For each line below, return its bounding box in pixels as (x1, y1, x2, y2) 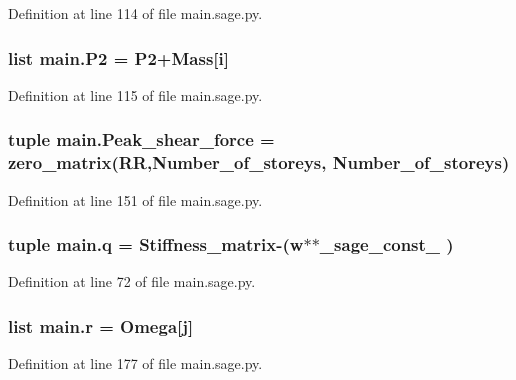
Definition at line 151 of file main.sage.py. (8, 189, 263, 210)
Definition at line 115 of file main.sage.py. (8, 84, 263, 105)
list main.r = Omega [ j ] (8, 313, 194, 338)
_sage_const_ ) (319, 232, 454, 257)
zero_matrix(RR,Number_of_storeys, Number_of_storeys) (8, 150, 510, 175)
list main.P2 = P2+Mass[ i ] (8, 45, 229, 70)
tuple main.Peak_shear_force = (8, 127, 275, 152)
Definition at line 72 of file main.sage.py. (8, 271, 256, 292)
